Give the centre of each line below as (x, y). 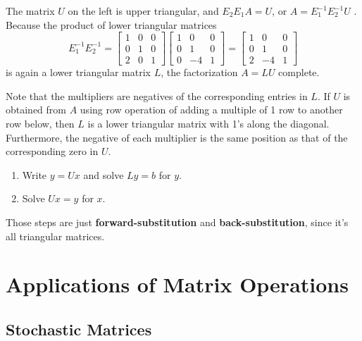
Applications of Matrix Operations (177, 284)
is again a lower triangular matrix (78, 72)
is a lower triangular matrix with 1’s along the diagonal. (208, 124)
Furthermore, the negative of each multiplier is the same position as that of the (177, 137)
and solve (104, 174)
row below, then (40, 124)
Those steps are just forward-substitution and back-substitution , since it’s (177, 222)
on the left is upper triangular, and (143, 11)
